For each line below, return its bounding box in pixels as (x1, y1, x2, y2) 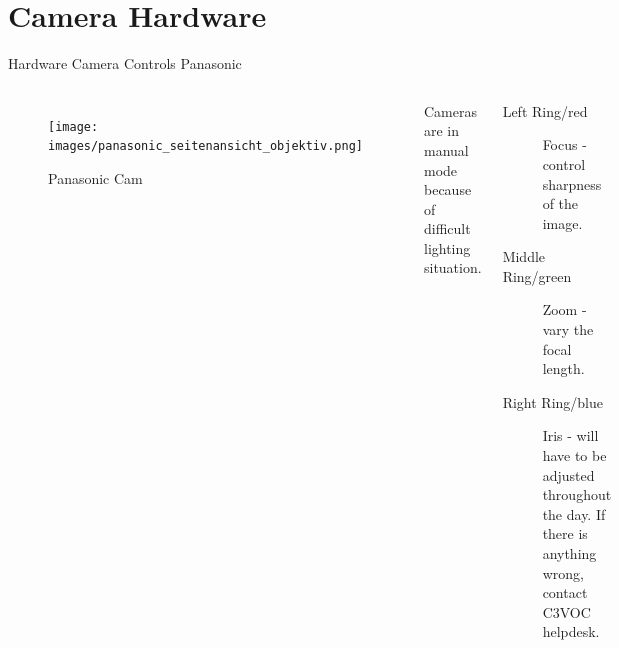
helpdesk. (542, 621, 600, 642)
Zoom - (542, 299, 587, 320)
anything (542, 543, 597, 563)
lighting (423, 237, 471, 258)
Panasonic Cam (48, 168, 143, 189)
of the (542, 193, 579, 214)
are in (423, 120, 460, 141)
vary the (542, 319, 594, 340)
